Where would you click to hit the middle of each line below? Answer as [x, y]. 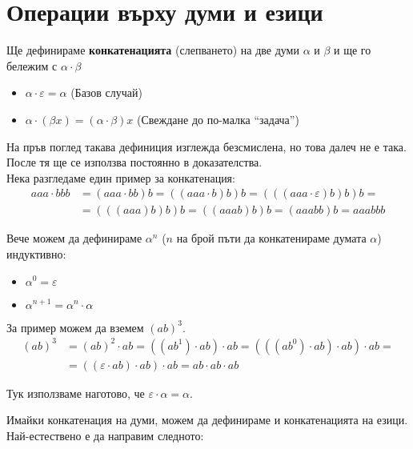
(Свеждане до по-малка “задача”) [218, 119]
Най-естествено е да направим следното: [105, 435]
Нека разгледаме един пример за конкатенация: [121, 177]
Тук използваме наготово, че [76, 393]
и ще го [353, 50]
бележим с [32, 65]
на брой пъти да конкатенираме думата [271, 238]
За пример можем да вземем [75, 327]
